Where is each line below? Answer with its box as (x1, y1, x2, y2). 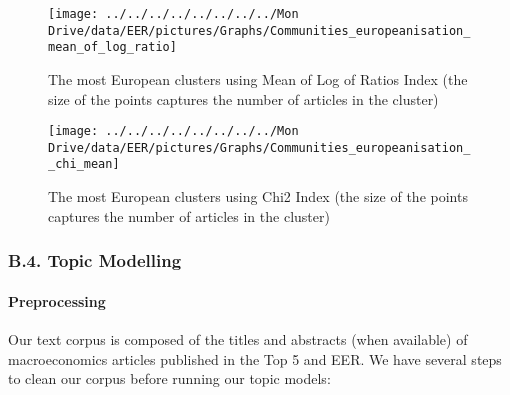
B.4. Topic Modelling (8, 248, 182, 273)
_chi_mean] (48, 157, 120, 172)
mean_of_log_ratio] (48, 40, 177, 55)
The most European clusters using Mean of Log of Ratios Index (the (48, 68, 468, 89)
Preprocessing (8, 290, 106, 311)
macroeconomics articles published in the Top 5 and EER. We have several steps (8, 348, 502, 369)
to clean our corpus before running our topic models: (8, 368, 331, 389)
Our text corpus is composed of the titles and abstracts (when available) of (8, 328, 468, 349)
